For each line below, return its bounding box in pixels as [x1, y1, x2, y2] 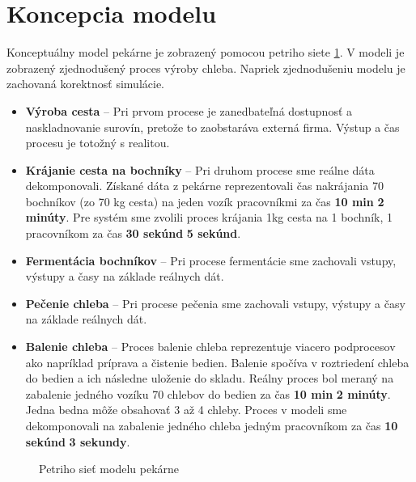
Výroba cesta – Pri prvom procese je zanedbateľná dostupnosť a [25, 102, 353, 119]
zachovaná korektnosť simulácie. [6, 75, 165, 92]
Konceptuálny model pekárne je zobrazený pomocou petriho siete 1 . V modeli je [6, 44, 405, 61]
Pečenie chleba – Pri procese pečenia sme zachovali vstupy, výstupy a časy [25, 294, 405, 311]
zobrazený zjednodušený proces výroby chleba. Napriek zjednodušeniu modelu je [6, 59, 405, 76]
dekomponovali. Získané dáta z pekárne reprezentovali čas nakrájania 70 [25, 177, 384, 194]
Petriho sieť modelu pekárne [39, 460, 180, 477]
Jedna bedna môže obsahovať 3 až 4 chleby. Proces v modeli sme [25, 401, 347, 418]
